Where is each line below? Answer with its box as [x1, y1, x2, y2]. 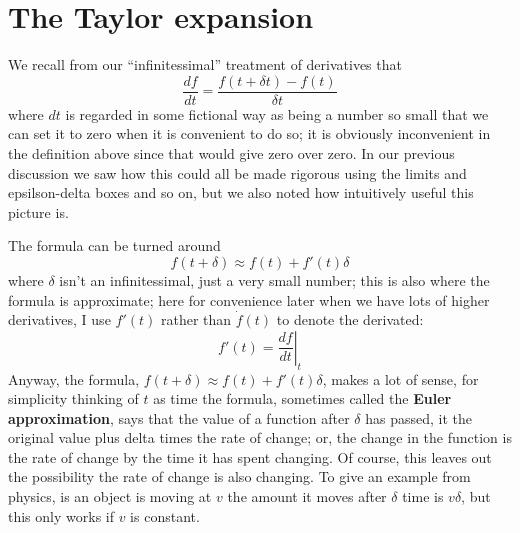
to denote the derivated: [276, 309, 424, 330]
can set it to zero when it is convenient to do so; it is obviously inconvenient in [8, 123, 491, 144]
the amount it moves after [227, 486, 387, 507]
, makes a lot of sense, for [322, 368, 479, 389]
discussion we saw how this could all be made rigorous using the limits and [8, 162, 467, 183]
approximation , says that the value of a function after [8, 407, 350, 428]
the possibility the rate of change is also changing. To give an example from [8, 466, 471, 487]
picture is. [8, 201, 69, 222]
